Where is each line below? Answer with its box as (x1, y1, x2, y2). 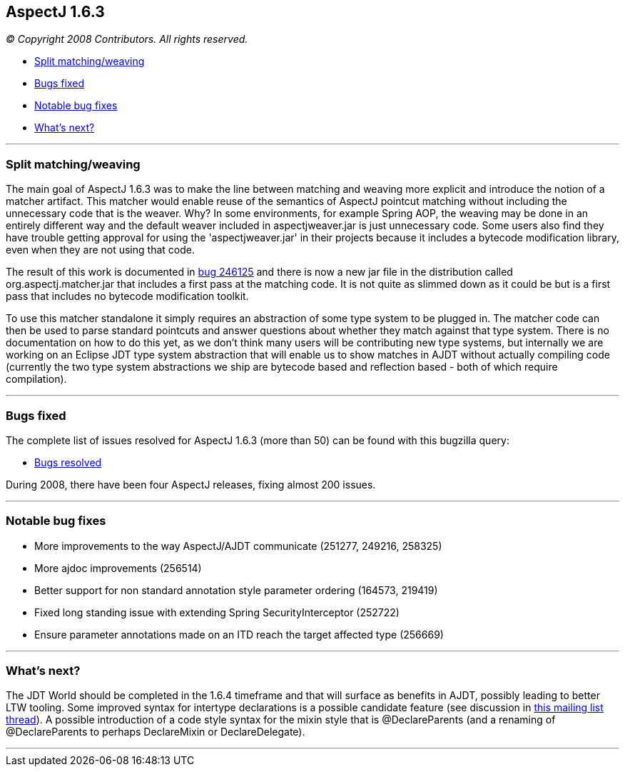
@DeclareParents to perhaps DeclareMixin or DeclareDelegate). (6, 726, 305, 738)
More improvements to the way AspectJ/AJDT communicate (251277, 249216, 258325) (34, 539, 442, 552)
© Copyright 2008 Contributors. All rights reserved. (6, 33, 248, 46)
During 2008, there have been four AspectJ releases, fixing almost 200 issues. (6, 478, 376, 491)
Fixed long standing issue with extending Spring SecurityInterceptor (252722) (34, 606, 400, 618)
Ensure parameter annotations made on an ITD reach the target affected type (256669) (34, 628, 444, 641)
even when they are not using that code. (6, 244, 195, 256)
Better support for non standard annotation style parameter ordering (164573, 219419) (34, 583, 438, 596)
